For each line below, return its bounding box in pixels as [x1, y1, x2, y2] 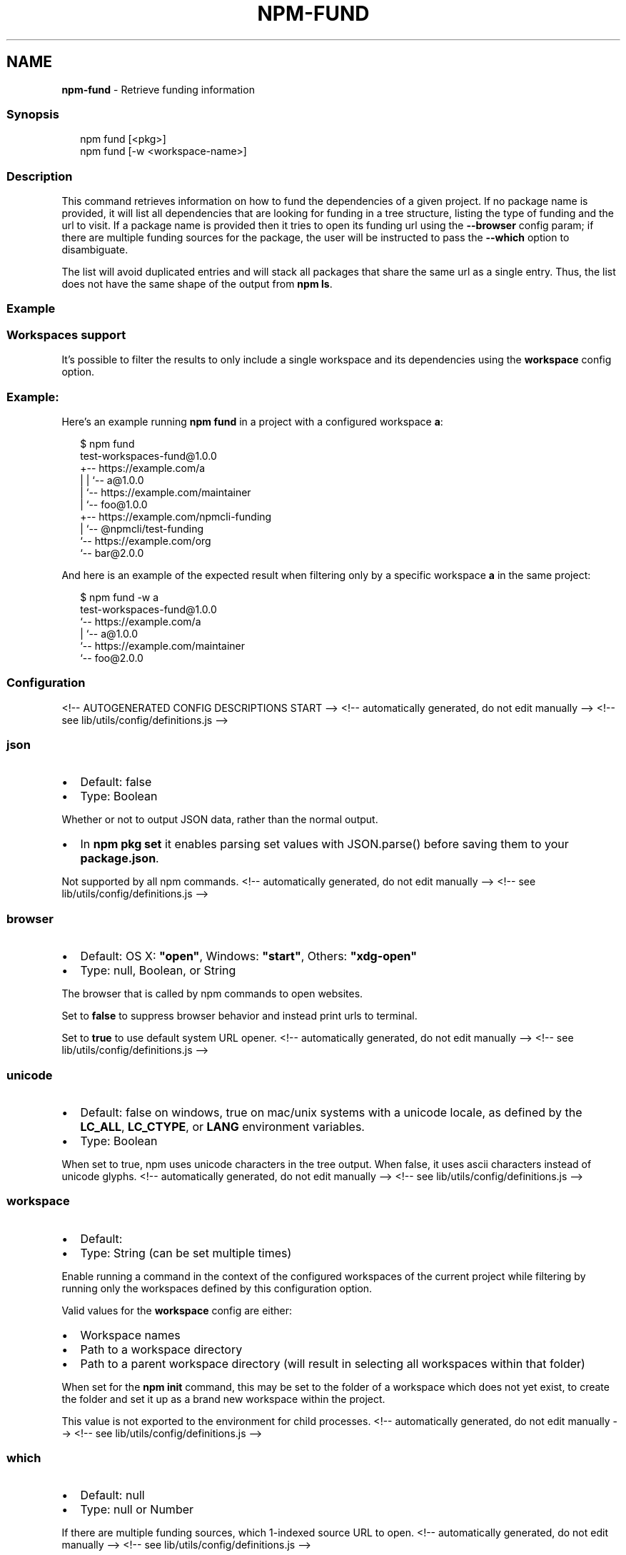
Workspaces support [6, 327, 126, 342]
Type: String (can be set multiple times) [80, 1245, 292, 1260]
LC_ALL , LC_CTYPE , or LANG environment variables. [80, 1119, 365, 1134]
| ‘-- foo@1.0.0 [80, 498, 148, 510]
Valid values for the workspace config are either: [61, 1304, 293, 1317]
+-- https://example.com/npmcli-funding [80, 510, 272, 523]
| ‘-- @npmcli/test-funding [80, 522, 203, 535]
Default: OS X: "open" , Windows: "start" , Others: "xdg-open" [80, 949, 418, 964]
